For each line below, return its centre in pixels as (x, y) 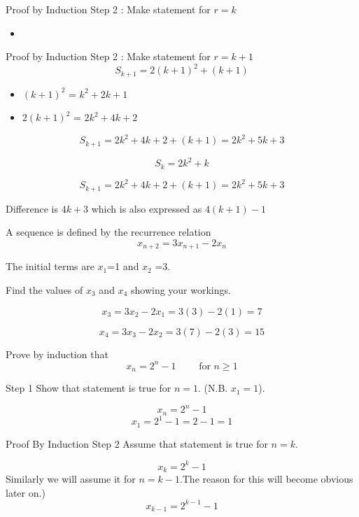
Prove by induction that (57, 354)
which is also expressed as (147, 208)
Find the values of (44, 290)
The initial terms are (50, 266)
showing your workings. (181, 290)
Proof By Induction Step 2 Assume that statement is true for (137, 443)
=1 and (123, 266)
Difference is (32, 208)
